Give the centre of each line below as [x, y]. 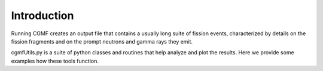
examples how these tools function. [55, 61]
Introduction [42, 16]
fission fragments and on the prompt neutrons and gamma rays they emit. [102, 41]
